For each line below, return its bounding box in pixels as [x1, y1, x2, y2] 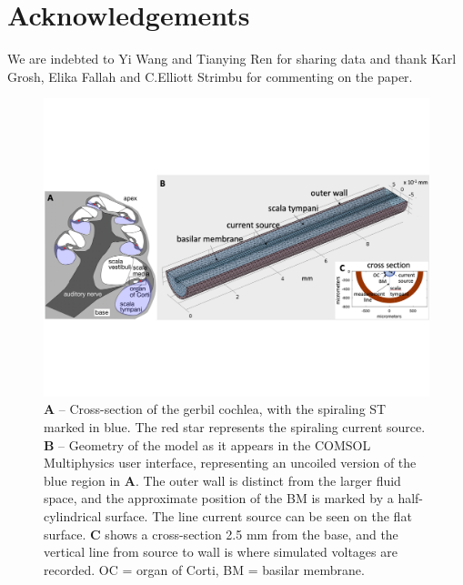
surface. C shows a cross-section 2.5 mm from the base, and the [44, 524, 398, 543]
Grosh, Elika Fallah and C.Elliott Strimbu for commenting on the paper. [7, 66, 413, 86]
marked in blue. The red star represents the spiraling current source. [44, 418, 426, 437]
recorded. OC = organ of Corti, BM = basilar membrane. [44, 560, 365, 579]
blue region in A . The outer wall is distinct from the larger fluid [44, 470, 401, 489]
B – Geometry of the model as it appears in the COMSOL [44, 435, 371, 454]
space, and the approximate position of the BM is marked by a [44, 489, 394, 508]
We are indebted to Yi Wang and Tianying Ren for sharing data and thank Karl [7, 49, 457, 68]
